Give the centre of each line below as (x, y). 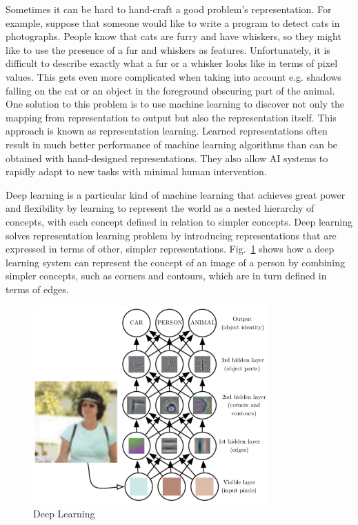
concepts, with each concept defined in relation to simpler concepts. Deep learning (179, 221)
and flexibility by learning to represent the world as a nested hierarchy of (160, 208)
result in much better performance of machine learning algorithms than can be (172, 144)
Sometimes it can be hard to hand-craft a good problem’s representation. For (169, 9)
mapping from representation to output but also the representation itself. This (171, 117)
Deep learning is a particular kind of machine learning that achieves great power (176, 194)
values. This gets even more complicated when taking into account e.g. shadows (173, 76)
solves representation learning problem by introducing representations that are (171, 235)
